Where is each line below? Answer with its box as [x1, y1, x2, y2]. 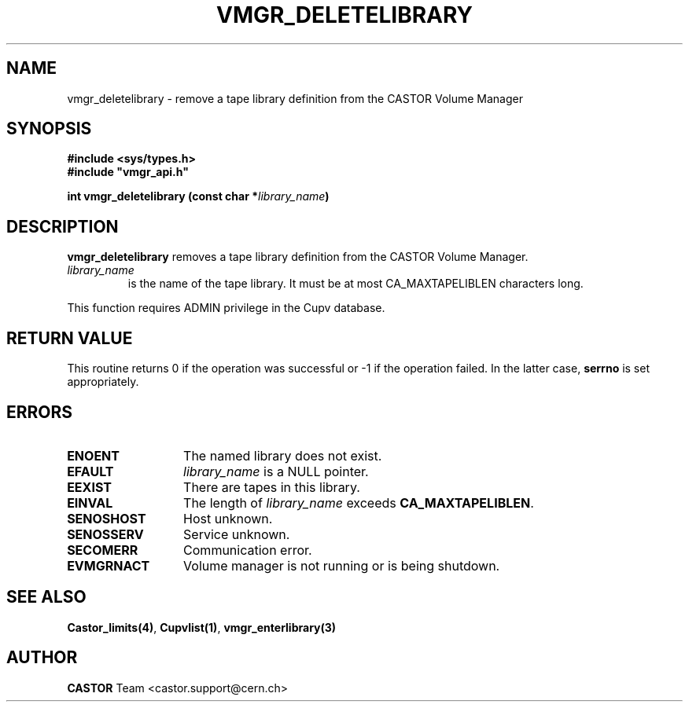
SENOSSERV [67, 526, 144, 542]
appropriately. [67, 375, 139, 389]
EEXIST [67, 479, 112, 495]
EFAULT [67, 463, 114, 479]
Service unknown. [183, 526, 290, 542]
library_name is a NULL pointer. [183, 463, 369, 479]
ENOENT [67, 447, 120, 464]
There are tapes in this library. [183, 479, 360, 495]
